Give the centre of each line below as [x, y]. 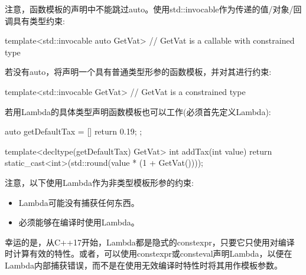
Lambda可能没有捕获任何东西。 [79, 202]
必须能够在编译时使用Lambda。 [79, 222]
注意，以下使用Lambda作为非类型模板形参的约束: [99, 182]
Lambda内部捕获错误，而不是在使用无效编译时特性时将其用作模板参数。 [144, 265]
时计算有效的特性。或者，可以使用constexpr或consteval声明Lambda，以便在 [149, 253]
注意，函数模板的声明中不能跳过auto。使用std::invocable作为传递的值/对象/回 [153, 9]
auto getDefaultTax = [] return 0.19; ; [74, 131]
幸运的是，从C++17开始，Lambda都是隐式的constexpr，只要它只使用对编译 [150, 242]
